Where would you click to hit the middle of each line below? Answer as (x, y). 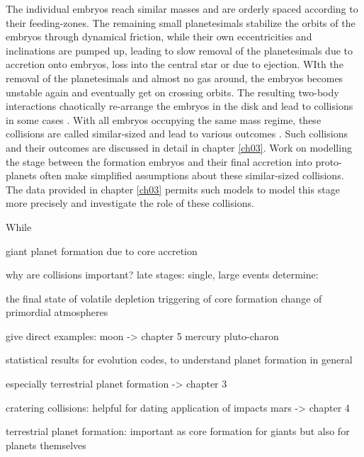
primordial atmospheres (57, 312)
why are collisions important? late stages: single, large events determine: (162, 275)
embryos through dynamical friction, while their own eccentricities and (159, 36)
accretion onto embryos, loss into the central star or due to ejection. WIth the (175, 64)
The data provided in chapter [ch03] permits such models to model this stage (173, 189)
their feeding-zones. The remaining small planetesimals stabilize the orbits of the (181, 22)
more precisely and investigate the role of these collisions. (130, 203)
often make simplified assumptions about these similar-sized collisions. (192, 175)
